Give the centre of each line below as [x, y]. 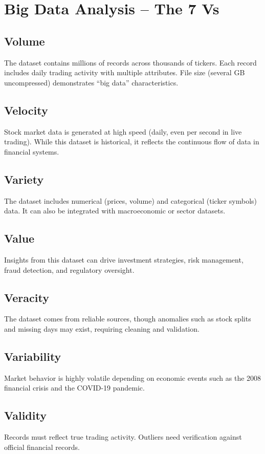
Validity [25, 415]
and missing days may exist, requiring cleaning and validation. [102, 328]
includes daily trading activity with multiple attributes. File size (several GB [125, 72]
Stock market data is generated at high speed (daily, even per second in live [123, 131]
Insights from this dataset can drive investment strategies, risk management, [124, 259]
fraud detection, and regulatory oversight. [69, 269]
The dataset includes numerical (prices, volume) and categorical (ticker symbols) [131, 200]
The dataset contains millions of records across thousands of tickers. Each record [130, 62]
